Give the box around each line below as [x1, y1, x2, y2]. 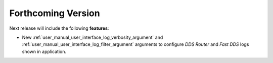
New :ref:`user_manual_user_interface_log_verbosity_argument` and [22, 34, 163, 40]
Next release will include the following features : [9, 25, 109, 31]
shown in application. [22, 48, 67, 54]
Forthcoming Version [9, 8, 101, 19]
